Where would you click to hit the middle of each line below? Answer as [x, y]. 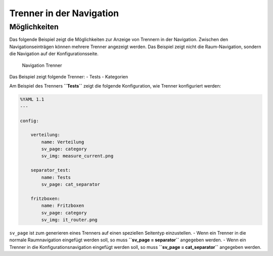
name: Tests [56, 177]
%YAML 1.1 [32, 99]
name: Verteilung [63, 142]
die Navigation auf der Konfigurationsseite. [54, 54]
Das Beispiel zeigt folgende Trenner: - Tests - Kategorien [69, 76]
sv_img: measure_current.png [77, 156]
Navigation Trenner [42, 65]
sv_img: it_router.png [70, 220]
